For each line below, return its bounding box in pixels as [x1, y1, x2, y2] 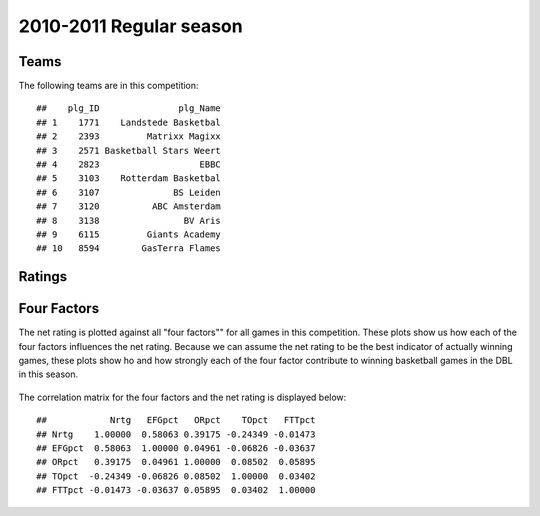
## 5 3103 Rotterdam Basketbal [36, 173, 222, 184]
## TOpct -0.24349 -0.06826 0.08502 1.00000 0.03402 [36, 470, 316, 482]
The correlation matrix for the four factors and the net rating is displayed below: [18, 391, 347, 403]
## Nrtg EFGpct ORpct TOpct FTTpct [36, 415, 316, 426]
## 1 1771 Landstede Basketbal [36, 116, 222, 128]
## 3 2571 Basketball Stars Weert [36, 145, 222, 156]
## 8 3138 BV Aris [36, 215, 222, 226]
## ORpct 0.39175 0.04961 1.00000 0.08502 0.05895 [36, 456, 316, 468]
